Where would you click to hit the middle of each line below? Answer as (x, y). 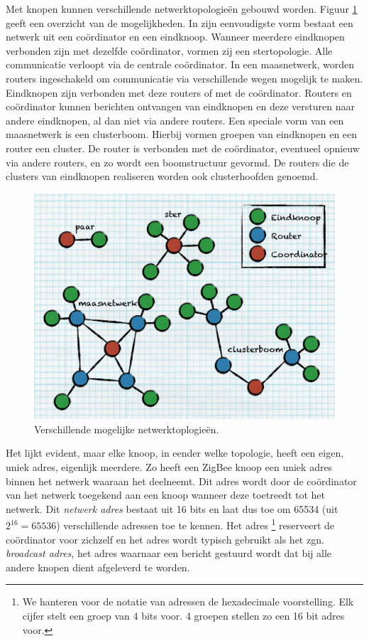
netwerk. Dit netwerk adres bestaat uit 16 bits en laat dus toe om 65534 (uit (172, 508)
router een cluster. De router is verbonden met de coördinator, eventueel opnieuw (183, 148)
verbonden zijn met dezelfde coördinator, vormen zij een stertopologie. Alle (169, 50)
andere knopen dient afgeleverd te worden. (98, 567)
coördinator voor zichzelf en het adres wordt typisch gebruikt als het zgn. (165, 539)
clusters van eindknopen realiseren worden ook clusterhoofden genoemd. (162, 176)
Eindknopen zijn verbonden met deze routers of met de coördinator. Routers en (179, 92)
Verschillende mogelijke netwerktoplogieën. (127, 429)
